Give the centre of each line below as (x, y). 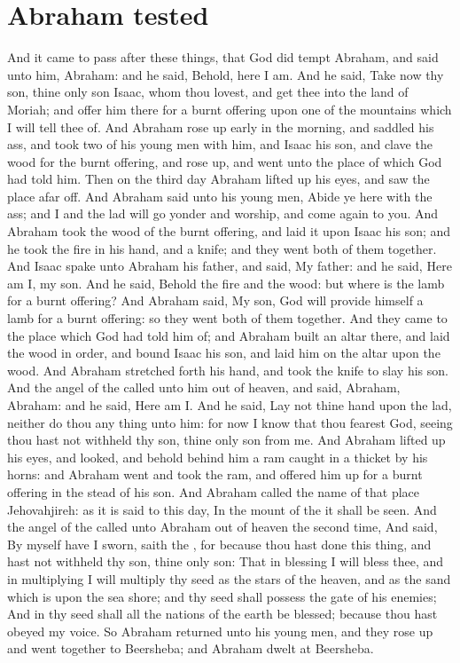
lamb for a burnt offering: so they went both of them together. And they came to (227, 318)
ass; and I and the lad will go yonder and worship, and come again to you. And (223, 213)
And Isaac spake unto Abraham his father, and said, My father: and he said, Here (230, 266)
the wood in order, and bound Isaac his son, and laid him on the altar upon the (224, 353)
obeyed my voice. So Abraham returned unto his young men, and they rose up (220, 631)
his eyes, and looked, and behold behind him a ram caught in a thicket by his (218, 457)
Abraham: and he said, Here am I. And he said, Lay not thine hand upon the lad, (230, 405)
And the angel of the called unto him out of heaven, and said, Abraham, (204, 387)
